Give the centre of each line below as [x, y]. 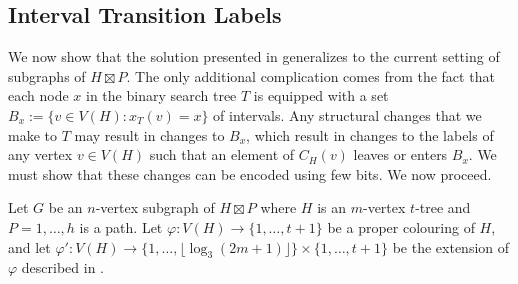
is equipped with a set [321, 95]
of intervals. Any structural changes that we [347, 114]
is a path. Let [121, 226]
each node [38, 95]
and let [29, 246]
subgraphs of [47, 75]
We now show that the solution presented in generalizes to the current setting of [254, 56]
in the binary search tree [161, 95]
